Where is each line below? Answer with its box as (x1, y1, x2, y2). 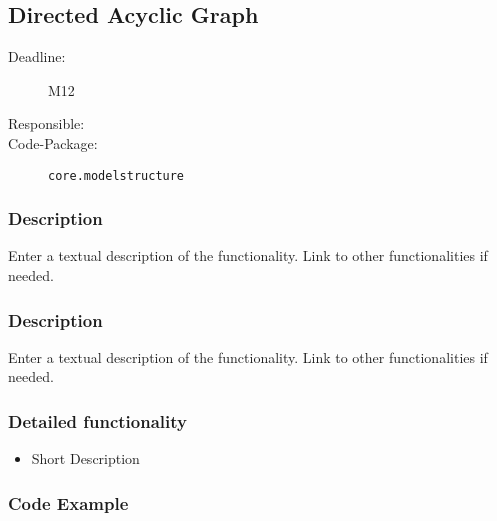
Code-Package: (8, 132, 98, 153)
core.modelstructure (48, 168, 185, 183)
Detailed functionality (8, 408, 187, 433)
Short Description (31, 448, 140, 469)
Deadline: (8, 46, 66, 67)
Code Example (8, 490, 129, 515)
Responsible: (8, 113, 85, 134)
